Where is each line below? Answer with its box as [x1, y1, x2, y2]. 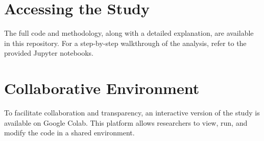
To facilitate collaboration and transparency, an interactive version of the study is [4, 107, 260, 118]
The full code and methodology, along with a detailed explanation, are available [4, 28, 254, 38]
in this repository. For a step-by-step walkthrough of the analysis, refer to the [4, 37, 247, 48]
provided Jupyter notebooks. [4, 48, 93, 58]
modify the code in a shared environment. [4, 127, 135, 138]
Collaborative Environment [4, 78, 200, 99]
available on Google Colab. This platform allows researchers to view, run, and [4, 117, 248, 128]
